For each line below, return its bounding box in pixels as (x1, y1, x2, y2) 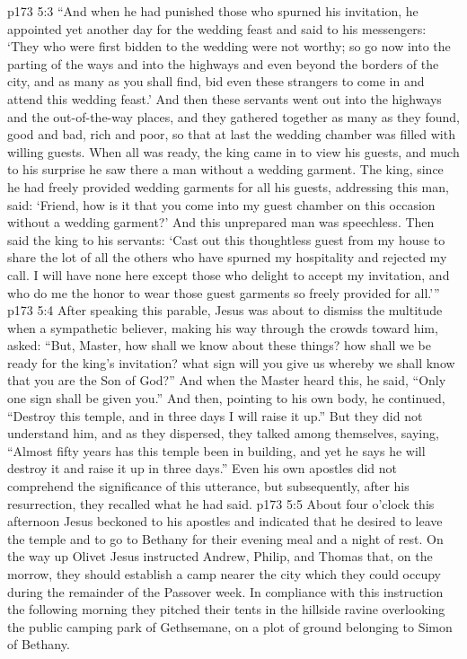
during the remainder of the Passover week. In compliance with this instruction (7, 582, 444, 601)
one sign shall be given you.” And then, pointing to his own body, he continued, (7, 389, 445, 408)
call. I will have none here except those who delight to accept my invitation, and (7, 265, 450, 284)
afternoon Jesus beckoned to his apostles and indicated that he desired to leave (7, 512, 443, 531)
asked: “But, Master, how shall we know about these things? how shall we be (7, 336, 431, 355)
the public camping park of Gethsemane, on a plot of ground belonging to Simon (7, 617, 453, 636)
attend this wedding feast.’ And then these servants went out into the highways (7, 89, 442, 108)
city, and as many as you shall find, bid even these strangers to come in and (7, 72, 425, 91)
